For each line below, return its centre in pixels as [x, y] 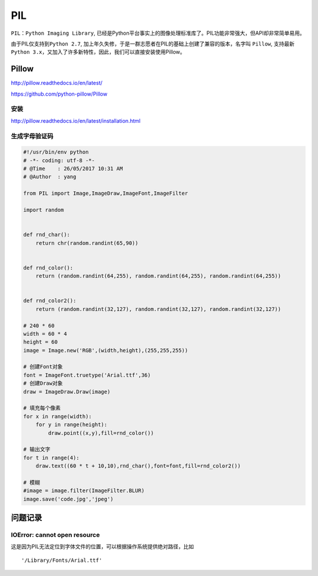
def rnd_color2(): [50, 301]
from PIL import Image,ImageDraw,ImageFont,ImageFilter [106, 194]
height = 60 [41, 342]
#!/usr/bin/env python [56, 152]
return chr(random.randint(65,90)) [87, 243]
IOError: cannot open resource [55, 535]
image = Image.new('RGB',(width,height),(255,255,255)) [106, 350]
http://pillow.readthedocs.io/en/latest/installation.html [76, 120]
